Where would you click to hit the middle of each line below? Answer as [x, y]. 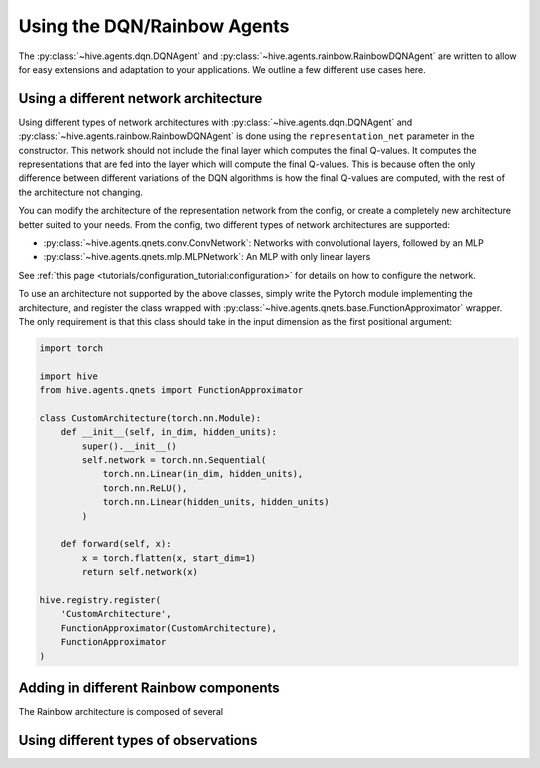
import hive [69, 376]
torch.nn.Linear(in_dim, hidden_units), [203, 474]
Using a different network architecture [140, 98]
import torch [71, 348]
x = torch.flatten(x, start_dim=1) [169, 558]
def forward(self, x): [116, 544]
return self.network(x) [140, 572]
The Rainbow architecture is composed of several [121, 711]
